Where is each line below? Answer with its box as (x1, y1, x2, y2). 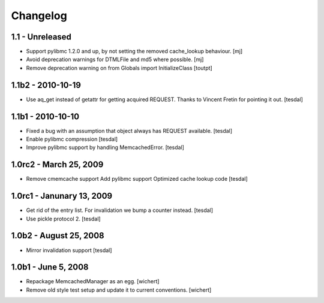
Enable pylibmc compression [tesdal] (26, 135, 118, 143)
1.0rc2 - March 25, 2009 (11, 159, 104, 170)
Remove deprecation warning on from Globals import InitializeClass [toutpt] (26, 64, 212, 71)
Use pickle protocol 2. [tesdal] (26, 215, 101, 222)
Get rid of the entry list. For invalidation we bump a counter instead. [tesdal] (26, 207, 213, 214)
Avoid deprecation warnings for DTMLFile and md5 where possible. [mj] (26, 56, 204, 63)
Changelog (11, 9, 67, 22)
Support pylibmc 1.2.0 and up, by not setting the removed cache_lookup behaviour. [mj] (26, 48, 243, 55)
